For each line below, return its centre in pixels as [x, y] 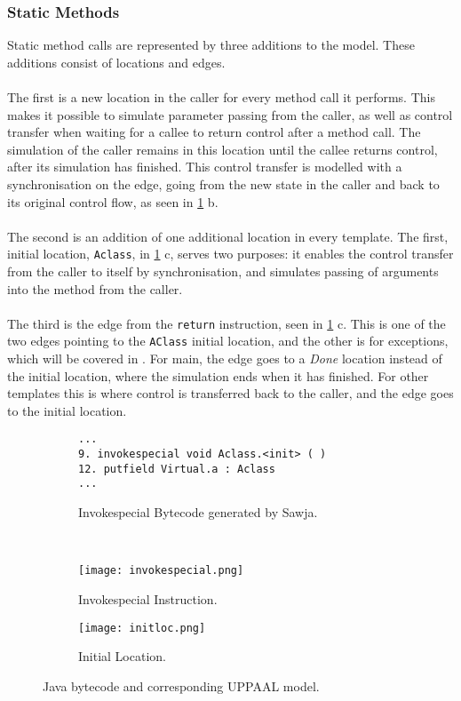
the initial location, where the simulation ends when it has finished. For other [218, 375]
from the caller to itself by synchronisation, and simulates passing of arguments [223, 271]
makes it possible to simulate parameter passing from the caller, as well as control [230, 114]
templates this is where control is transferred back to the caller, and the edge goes [230, 393]
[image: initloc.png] [142, 628]
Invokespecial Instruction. [148, 598]
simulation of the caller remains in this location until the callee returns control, [223, 149]
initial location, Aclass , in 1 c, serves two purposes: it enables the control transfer [230, 254]
